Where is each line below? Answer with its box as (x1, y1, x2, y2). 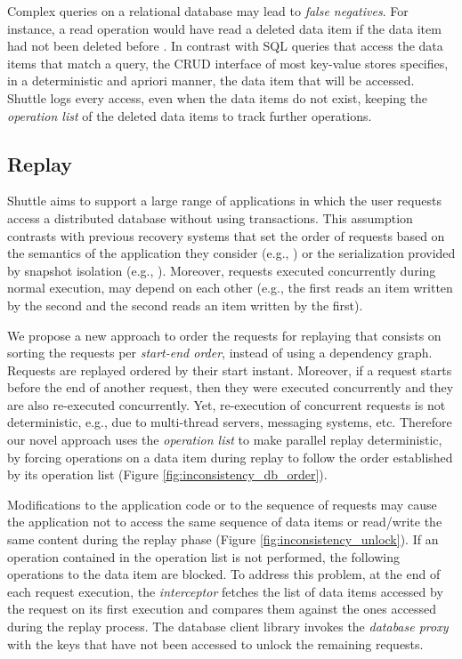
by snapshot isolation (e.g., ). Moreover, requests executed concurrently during (7, 261, 436, 279)
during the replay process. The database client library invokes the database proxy (7, 617, 449, 636)
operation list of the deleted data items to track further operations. (7, 106, 372, 125)
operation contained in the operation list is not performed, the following (7, 547, 400, 566)
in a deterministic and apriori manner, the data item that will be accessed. (7, 71, 415, 90)
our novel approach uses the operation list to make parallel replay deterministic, (7, 430, 442, 449)
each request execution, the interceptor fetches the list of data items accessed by (7, 582, 443, 600)
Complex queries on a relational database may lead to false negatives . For (7, 2, 409, 20)
